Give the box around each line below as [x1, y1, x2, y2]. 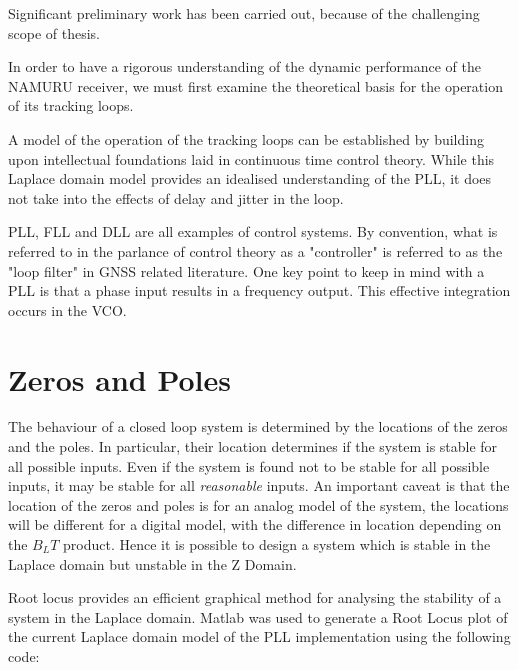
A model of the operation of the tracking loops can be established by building [8, 128, 484, 149]
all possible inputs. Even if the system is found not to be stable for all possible [8, 455, 490, 476]
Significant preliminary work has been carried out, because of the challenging [8, 3, 480, 23]
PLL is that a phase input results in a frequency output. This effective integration [8, 280, 511, 301]
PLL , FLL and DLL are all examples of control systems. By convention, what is [8, 221, 498, 242]
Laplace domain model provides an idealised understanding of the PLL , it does [8, 168, 492, 189]
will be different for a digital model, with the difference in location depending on [8, 514, 502, 535]
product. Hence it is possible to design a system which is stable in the [63, 534, 491, 554]
